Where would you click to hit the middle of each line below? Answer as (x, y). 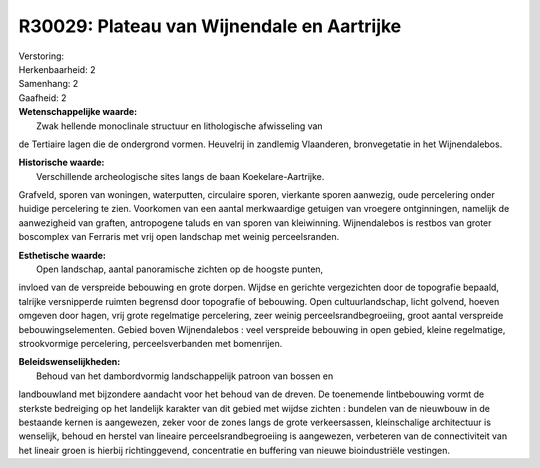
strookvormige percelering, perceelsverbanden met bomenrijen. (150, 343)
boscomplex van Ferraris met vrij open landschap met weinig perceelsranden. (179, 237)
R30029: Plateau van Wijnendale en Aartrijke (210, 26)
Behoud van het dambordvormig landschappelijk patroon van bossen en (185, 376)
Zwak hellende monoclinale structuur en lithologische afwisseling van (180, 126)
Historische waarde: (61, 162)
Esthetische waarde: (62, 255)
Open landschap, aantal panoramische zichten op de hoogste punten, (180, 269)
